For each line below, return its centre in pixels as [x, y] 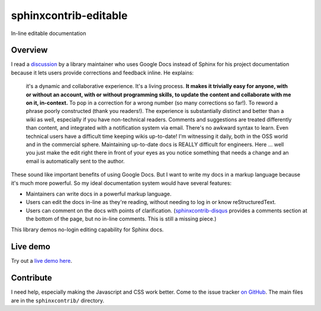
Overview [29, 50]
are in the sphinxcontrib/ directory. [58, 300]
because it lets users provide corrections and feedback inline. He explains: [103, 73]
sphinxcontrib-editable [69, 15]
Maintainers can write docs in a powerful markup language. [99, 194]
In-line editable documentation [48, 33]
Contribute [32, 278]
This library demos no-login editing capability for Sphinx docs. [87, 230]
